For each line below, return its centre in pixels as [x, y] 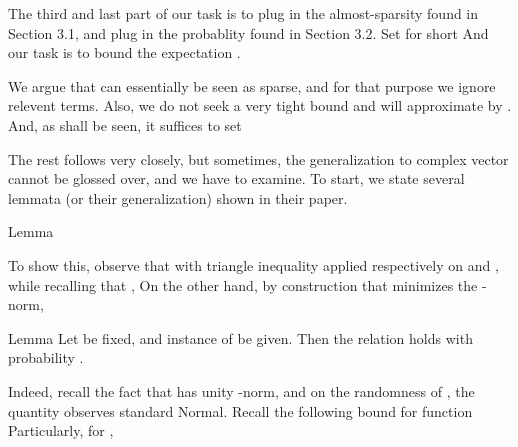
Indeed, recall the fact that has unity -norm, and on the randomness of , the [241, 390]
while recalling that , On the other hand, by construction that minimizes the [243, 284]
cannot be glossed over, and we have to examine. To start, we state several [236, 178]
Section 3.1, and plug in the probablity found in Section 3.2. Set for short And [248, 32]
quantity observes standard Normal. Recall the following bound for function [240, 410]
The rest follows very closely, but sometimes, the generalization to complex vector [258, 158]
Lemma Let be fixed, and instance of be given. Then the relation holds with [240, 337]
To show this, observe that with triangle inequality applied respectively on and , [253, 264]
